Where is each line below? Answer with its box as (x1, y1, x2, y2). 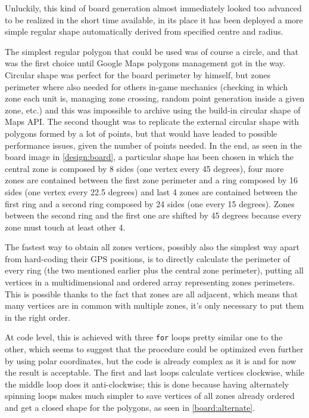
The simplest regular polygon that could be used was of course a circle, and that (5, 45, 299, 57)
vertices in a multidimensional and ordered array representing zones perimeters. (5, 276, 295, 288)
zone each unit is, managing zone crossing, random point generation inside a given (5, 92, 305, 105)
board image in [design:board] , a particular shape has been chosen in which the (5, 150, 294, 163)
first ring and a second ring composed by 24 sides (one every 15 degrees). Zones (5, 197, 295, 210)
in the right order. (5, 311, 71, 323)
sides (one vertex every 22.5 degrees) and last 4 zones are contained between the (5, 185, 298, 198)
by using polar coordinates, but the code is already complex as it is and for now (5, 354, 296, 367)
